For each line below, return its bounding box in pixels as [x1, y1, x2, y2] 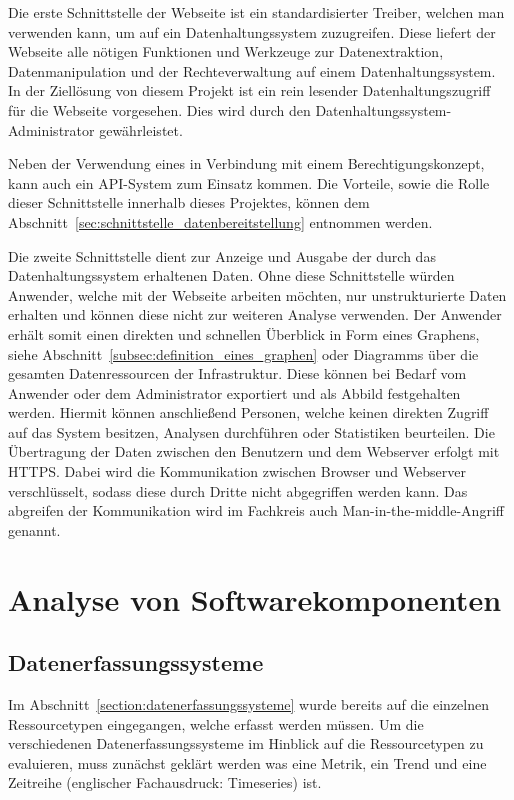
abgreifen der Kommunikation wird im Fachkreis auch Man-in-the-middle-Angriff [8, 500, 504, 521]
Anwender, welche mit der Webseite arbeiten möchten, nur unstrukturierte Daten [8, 284, 507, 305]
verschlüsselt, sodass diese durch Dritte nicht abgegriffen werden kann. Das [8, 480, 468, 501]
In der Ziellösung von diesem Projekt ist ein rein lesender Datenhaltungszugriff [8, 80, 491, 101]
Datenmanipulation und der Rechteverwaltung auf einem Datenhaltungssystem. [8, 60, 496, 81]
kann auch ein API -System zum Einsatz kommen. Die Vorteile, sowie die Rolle [8, 172, 490, 193]
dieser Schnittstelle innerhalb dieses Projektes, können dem [8, 192, 370, 213]
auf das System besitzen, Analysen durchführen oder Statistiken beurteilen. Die [8, 421, 495, 442]
